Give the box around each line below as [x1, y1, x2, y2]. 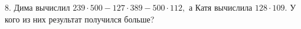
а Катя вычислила [188, 1, 253, 13]
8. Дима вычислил [5, 1, 70, 13]
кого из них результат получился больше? [5, 12, 155, 25]
